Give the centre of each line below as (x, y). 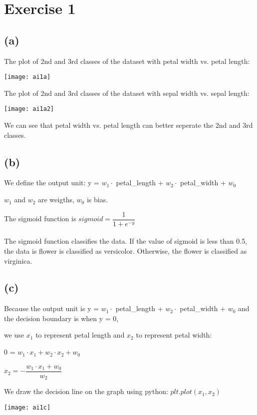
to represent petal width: (174, 335)
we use (14, 335)
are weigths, (56, 200)
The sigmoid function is (40, 218)
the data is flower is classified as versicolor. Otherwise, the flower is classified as (126, 250)
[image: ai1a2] (29, 109)
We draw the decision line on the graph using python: (86, 391)
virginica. (18, 260)
